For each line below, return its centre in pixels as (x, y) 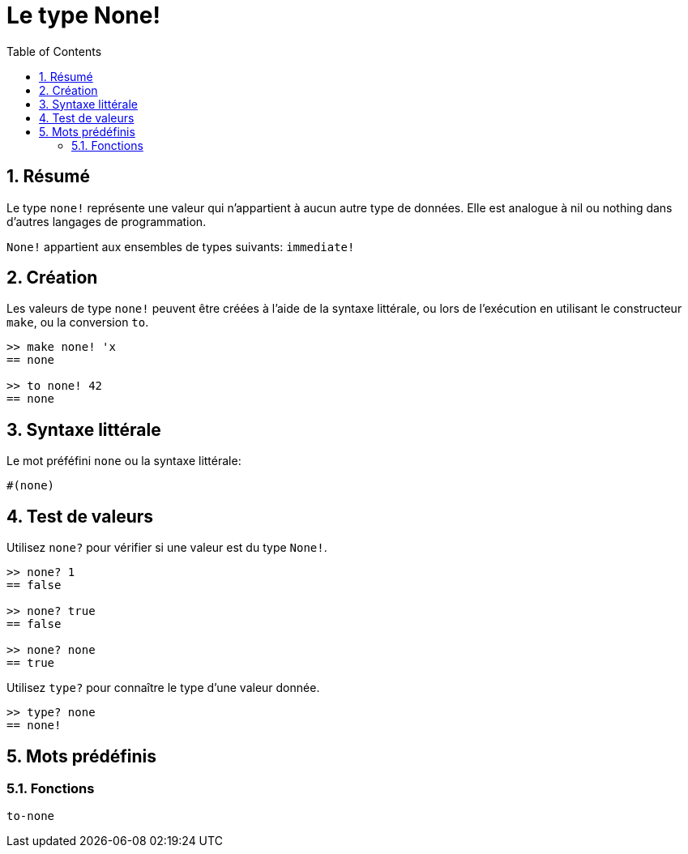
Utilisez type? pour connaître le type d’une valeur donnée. (163, 688)
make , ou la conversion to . (78, 322)
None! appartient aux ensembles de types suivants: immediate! (181, 246)
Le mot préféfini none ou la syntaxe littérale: (124, 461)
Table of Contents (54, 51)
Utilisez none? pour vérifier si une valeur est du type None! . (167, 548)
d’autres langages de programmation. (107, 221)
